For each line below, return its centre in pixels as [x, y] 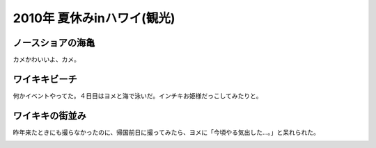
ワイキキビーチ [45, 79]
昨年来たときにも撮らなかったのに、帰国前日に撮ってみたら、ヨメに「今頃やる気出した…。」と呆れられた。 [166, 132]
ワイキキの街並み [49, 116]
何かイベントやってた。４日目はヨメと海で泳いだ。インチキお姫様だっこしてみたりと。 [138, 96]
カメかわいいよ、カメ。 [46, 60]
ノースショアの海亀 [54, 43]
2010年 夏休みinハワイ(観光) [94, 18]
